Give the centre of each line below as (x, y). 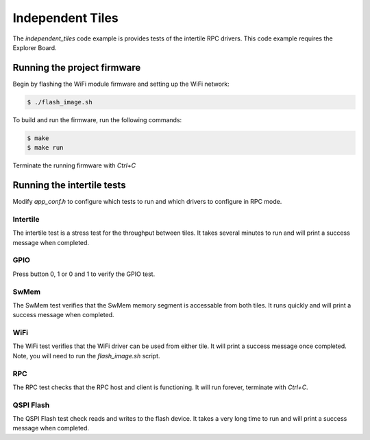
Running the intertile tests (69, 185)
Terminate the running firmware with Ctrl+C (74, 165)
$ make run (45, 148)
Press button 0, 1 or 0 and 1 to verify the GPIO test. (84, 274)
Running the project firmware (77, 68)
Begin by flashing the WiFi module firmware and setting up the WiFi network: (121, 84)
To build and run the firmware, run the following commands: (97, 119)
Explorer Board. (35, 47)
